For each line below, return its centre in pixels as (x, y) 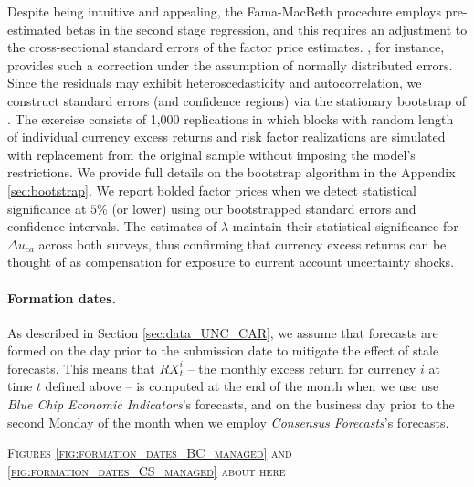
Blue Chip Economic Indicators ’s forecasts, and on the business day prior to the (231, 404)
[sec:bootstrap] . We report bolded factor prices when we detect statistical (212, 190)
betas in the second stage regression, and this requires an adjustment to (266, 29)
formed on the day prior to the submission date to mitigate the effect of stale (223, 350)
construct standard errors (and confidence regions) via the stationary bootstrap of (237, 100)
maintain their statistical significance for (345, 226)
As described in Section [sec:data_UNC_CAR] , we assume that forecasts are (223, 332)
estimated (35, 29)
